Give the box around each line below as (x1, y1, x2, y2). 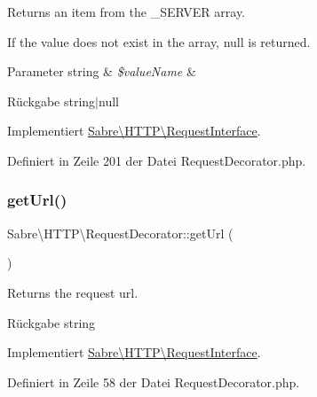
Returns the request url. (7, 283, 139, 301)
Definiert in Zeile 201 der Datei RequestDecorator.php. (7, 151, 306, 169)
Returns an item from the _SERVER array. (7, 3, 246, 20)
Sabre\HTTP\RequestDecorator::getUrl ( (7, 223, 234, 242)
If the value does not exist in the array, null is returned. (7, 32, 311, 51)
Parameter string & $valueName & (7, 62, 196, 81)
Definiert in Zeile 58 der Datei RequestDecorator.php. (7, 372, 300, 391)
